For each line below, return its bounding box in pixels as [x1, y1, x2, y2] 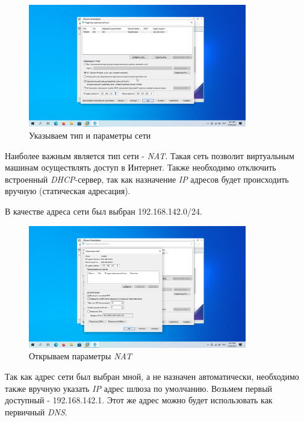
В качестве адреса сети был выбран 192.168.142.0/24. [5, 204, 202, 217]
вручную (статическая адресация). [5, 184, 131, 197]
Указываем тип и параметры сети [29, 128, 151, 141]
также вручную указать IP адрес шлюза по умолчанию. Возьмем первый [5, 382, 273, 394]
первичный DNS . [5, 405, 67, 418]
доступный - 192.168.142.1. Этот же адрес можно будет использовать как [5, 394, 273, 406]
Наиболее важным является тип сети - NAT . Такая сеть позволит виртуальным [5, 149, 294, 162]
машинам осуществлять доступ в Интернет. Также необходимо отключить [5, 161, 276, 174]
